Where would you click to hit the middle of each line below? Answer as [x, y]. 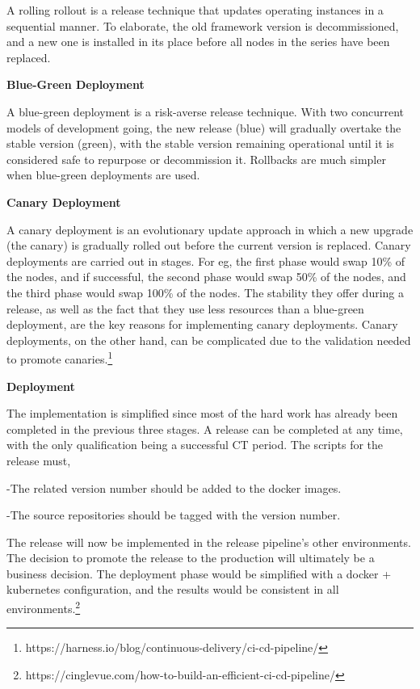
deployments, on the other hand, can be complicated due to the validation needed [209, 340]
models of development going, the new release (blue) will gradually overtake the [204, 127]
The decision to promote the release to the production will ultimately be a [191, 558]
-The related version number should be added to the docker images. [174, 487]
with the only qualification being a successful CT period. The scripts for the [195, 445]
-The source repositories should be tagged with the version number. [174, 515]
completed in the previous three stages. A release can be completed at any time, [205, 429]
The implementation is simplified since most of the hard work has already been [202, 413]
